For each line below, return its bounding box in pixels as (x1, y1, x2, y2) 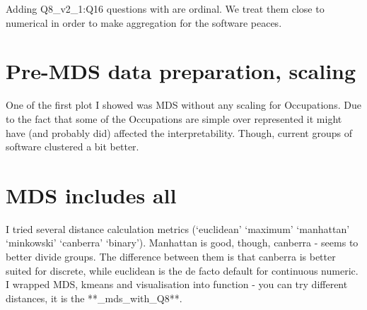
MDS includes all (6, 180, 177, 209)
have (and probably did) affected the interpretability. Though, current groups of (6, 125, 352, 140)
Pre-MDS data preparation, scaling (6, 56, 356, 85)
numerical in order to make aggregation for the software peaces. (6, 15, 282, 30)
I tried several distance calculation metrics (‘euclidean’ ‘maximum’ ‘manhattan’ (6, 221, 350, 236)
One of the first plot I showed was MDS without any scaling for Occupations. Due (6, 97, 361, 112)
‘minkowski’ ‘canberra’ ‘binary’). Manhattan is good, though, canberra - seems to (6, 235, 359, 250)
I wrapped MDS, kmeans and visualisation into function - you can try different (6, 277, 348, 292)
